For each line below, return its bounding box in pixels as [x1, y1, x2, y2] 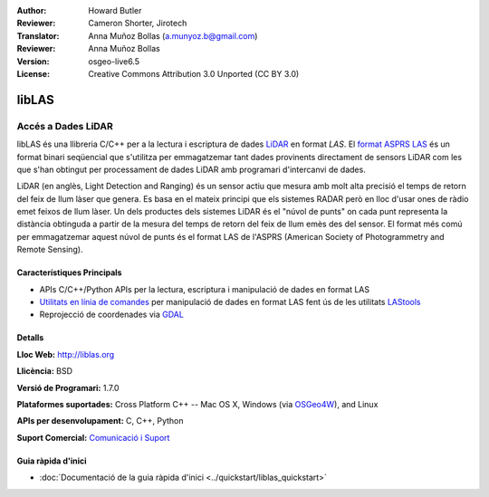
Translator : [16, 30, 60, 41]
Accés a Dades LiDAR [16, 119, 113, 132]
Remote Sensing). [16, 244, 83, 255]
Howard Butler [88, 5, 142, 15]
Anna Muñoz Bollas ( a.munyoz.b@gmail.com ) [88, 30, 258, 41]
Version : [16, 55, 50, 67]
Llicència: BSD [16, 366, 72, 377]
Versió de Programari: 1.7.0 [16, 382, 120, 393]
